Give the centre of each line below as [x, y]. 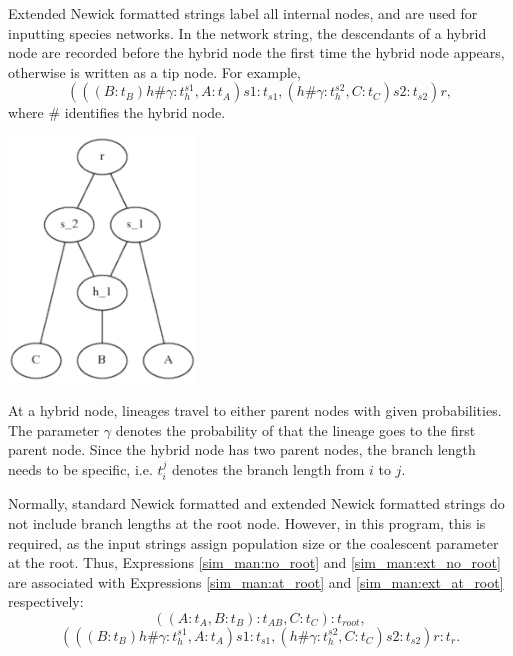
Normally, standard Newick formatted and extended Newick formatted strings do [256, 503]
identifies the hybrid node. [145, 112]
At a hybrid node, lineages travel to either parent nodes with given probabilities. [255, 410]
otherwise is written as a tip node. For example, [154, 71]
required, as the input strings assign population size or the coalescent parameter [253, 542]
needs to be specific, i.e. [80, 469]
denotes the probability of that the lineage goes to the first [295, 429]
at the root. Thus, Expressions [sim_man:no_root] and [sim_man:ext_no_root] [254, 562]
